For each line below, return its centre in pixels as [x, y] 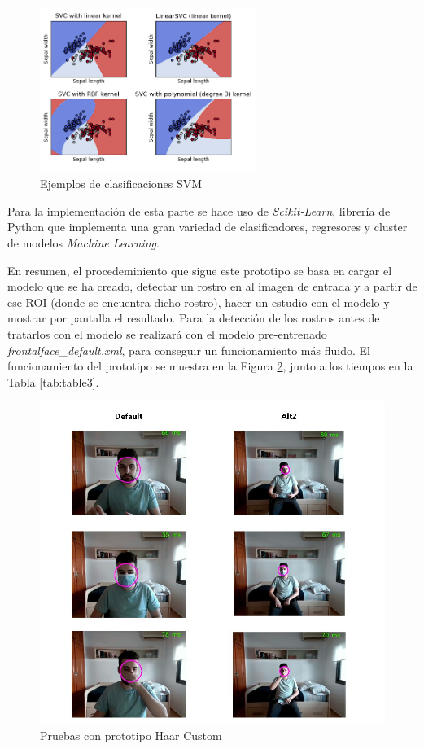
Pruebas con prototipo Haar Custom [131, 736]
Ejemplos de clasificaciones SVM [121, 184]
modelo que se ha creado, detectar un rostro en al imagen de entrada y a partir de [212, 286]
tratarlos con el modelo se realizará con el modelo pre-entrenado [167, 333]
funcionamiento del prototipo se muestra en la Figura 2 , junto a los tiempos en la [210, 366]
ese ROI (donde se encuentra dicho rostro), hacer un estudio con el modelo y [199, 302]
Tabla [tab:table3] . [53, 381]
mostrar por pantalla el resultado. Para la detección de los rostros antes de [194, 318]
